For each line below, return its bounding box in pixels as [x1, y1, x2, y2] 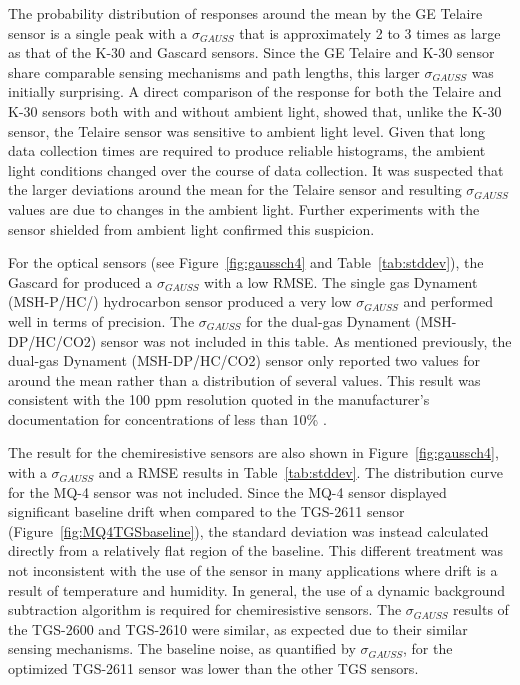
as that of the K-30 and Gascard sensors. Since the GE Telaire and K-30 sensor [8, 42, 495, 63]
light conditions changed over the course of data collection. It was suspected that [8, 159, 504, 180]
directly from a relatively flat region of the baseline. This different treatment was [8, 540, 504, 561]
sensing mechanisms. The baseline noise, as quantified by [8, 638, 356, 659]
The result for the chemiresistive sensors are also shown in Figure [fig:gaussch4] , [8, 442, 499, 463]
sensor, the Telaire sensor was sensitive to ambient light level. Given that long [8, 120, 486, 141]
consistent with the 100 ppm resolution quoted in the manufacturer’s [8, 389, 430, 410]
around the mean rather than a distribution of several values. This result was [8, 369, 481, 390]
